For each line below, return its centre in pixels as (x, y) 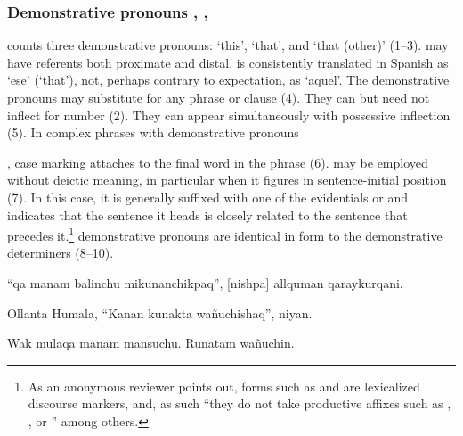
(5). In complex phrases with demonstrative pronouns (153, 132)
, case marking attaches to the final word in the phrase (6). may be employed (218, 162)
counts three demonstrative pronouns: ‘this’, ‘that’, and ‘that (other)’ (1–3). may (228, 45)
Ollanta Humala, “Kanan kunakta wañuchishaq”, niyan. (160, 313)
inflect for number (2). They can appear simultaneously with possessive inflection (229, 115)
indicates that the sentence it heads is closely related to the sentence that (207, 214)
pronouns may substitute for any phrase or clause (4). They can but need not (219, 97)
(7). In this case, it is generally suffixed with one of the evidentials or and (208, 197)
